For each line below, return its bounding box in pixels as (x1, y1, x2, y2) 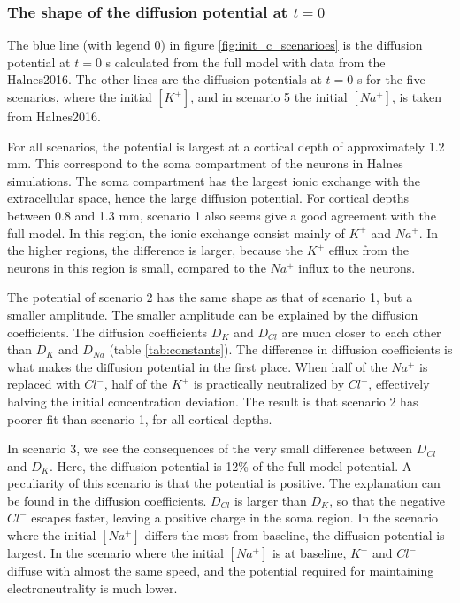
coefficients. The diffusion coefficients (7, 322, 208, 341)
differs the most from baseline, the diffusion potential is (144, 526, 445, 545)
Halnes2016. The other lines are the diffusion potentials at (7, 70, 322, 89)
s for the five (356, 70, 425, 89)
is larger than (234, 491, 307, 509)
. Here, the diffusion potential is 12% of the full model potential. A (49, 456, 412, 475)
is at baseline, (272, 544, 347, 562)
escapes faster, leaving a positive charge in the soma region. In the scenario (31, 508, 439, 527)
